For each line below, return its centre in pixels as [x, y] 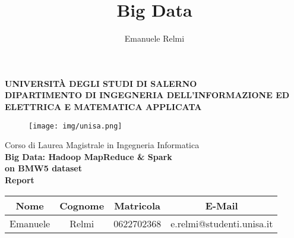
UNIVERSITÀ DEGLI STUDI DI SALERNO [101, 83]
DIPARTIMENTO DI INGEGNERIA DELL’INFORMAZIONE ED [147, 95]
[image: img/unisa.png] [75, 126]
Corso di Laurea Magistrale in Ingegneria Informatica [102, 145]
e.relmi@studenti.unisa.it [222, 223]
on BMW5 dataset [44, 168]
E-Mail [222, 205]
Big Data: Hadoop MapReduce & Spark [88, 156]
